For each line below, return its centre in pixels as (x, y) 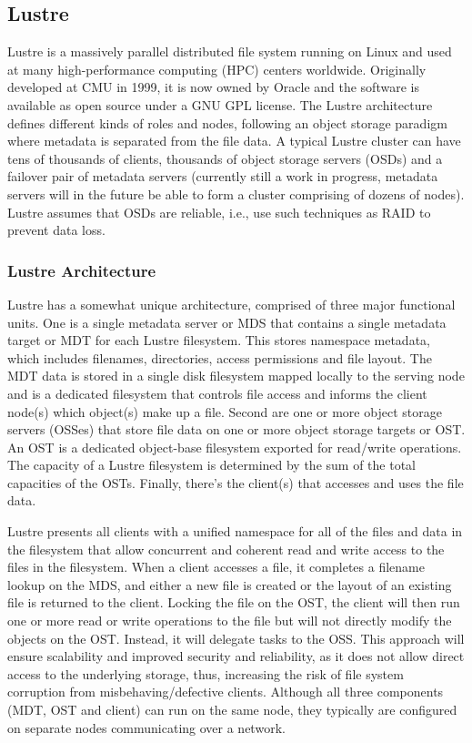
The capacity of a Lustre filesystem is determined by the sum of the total (211, 465)
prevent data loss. (56, 230)
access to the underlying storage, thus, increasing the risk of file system (206, 673)
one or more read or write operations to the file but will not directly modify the (230, 621)
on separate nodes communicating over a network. (146, 727)
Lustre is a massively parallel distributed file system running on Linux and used (230, 51)
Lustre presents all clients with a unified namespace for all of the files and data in (235, 531)
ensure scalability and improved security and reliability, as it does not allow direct (236, 656)
